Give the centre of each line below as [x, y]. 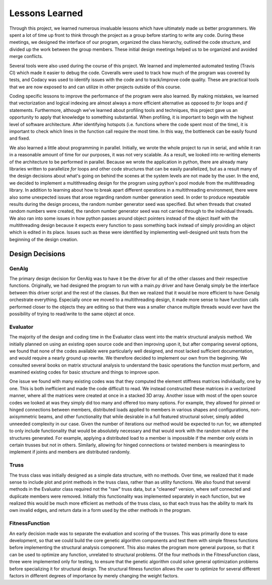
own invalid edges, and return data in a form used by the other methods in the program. [100, 510]
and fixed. [20, 138]
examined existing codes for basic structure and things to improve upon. [85, 372]
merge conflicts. [26, 56]
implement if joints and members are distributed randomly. [70, 452]
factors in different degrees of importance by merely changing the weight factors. [94, 575]
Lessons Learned [46, 13]
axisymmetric [23, 417]
